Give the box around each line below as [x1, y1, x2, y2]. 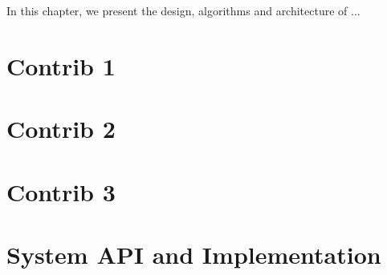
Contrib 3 [6, 175, 116, 208]
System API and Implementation [6, 237, 381, 270]
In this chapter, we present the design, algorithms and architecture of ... [6, 2, 361, 18]
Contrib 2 [6, 112, 116, 145]
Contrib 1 [6, 49, 116, 82]
